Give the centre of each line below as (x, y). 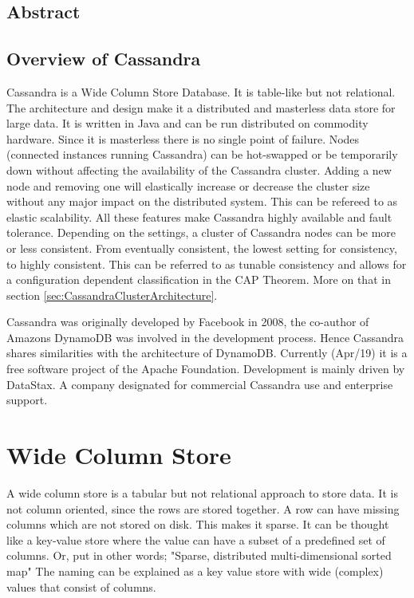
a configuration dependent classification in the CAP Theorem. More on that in (199, 279)
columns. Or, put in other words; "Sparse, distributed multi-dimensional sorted (199, 555)
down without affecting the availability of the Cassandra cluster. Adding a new (199, 169)
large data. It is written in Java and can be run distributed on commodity (187, 123)
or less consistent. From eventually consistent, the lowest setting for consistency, (202, 248)
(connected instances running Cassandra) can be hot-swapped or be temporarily (202, 154)
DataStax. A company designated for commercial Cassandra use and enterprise (200, 384)
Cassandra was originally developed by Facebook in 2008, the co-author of (188, 322)
